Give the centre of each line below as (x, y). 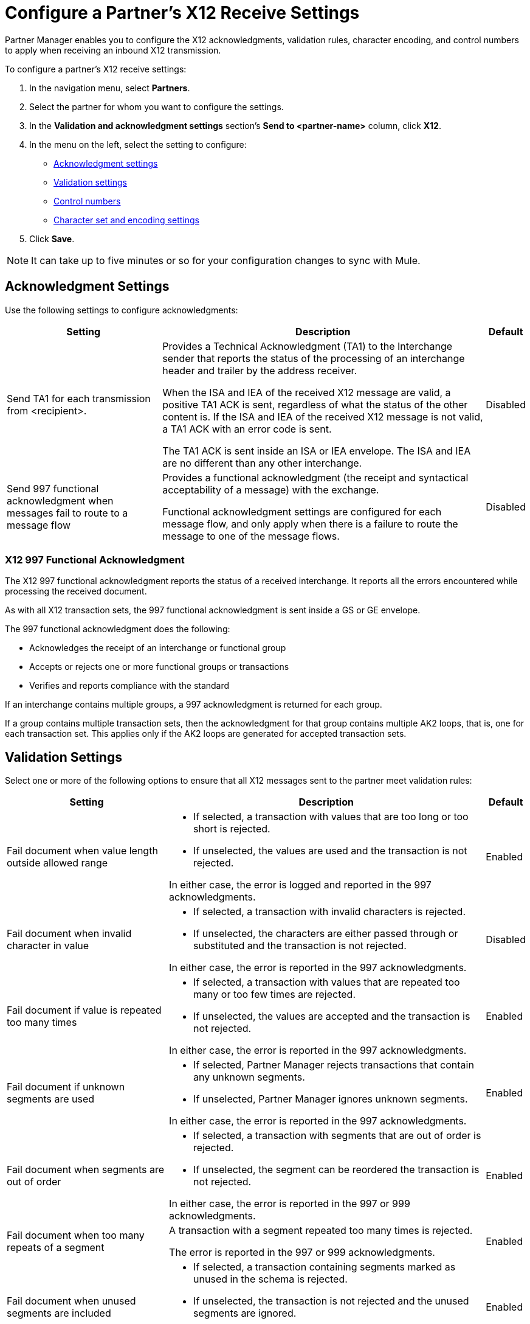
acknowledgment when (60, 500)
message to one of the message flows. (251, 536)
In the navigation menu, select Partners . (110, 88)
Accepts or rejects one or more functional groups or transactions (159, 667)
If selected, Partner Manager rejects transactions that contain (334, 1065)
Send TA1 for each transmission (79, 398)
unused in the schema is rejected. (270, 1279)
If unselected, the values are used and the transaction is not (330, 851)
